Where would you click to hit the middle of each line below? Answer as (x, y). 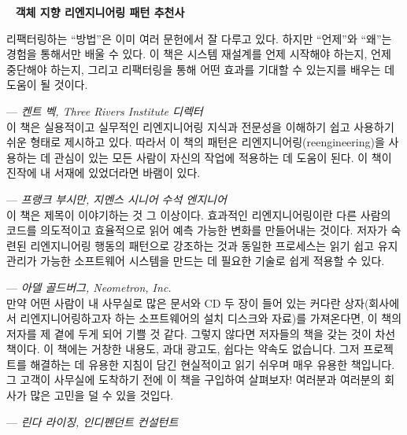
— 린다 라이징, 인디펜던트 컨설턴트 (92, 421)
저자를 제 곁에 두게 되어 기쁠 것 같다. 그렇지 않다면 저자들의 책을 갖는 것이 (189, 333)
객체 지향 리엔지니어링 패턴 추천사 (100, 12)
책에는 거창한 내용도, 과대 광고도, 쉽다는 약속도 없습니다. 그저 (208, 349)
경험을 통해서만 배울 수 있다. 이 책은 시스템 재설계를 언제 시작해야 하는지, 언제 (199, 54)
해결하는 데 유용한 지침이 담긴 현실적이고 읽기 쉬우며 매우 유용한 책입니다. (213, 364)
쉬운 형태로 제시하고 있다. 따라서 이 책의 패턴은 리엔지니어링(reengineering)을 (196, 142)
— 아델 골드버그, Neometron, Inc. (89, 287)
